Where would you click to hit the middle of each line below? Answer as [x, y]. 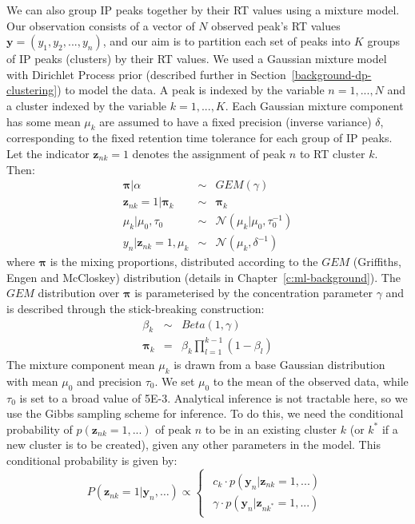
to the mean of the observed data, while [311, 381]
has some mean [44, 121]
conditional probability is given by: [92, 460]
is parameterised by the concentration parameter [253, 293]
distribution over [79, 293]
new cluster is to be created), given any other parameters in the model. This [194, 445]
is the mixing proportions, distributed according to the [184, 262]
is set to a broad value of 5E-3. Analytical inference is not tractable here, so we [213, 397]
